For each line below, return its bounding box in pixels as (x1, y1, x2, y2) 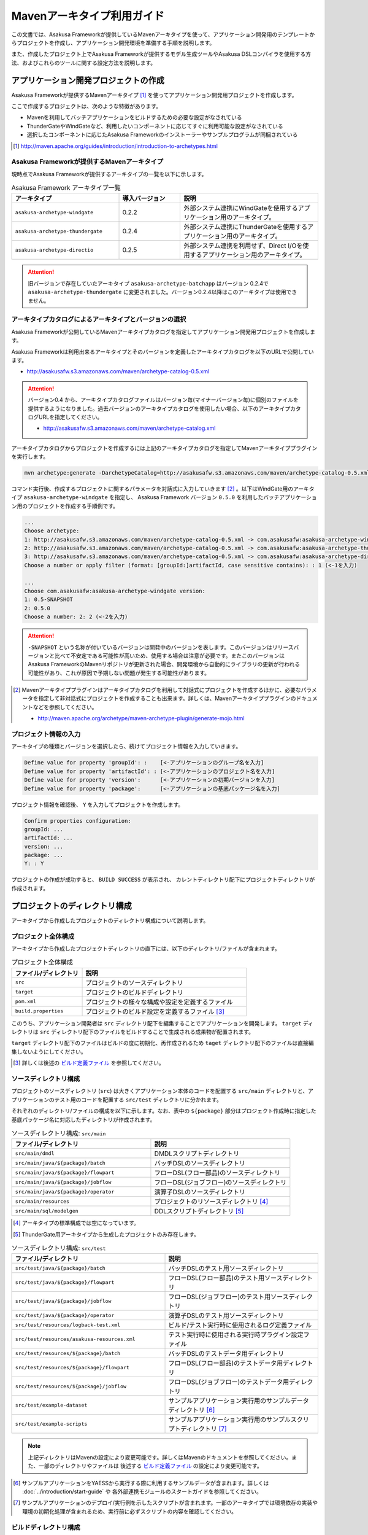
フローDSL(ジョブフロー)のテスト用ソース (168, 1292, 289, 1301)
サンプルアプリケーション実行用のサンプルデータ (168, 1397, 309, 1405)
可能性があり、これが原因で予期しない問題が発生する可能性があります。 (28, 669, 210, 677)
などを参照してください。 (33, 703, 98, 710)
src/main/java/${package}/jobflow (15, 1179, 112, 1185)
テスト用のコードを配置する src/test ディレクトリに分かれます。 (54, 1096, 222, 1103)
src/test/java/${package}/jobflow (15, 1297, 112, 1304)
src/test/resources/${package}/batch (15, 1350, 121, 1356)
